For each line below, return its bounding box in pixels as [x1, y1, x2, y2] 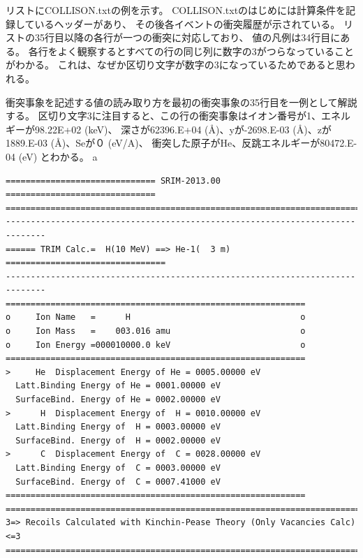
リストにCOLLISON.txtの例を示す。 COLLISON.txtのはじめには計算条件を [6, 3, 346, 17]
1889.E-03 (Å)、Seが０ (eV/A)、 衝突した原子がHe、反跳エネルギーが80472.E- [6, 135, 357, 150]
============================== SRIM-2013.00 [6, 175, 221, 186]
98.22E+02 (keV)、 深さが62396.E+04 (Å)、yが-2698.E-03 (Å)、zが [34, 122, 332, 136]
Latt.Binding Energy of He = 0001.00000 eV [15, 381, 221, 391]
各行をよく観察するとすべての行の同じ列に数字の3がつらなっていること [28, 43, 354, 58]
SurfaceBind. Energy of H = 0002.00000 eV [15, 435, 221, 446]
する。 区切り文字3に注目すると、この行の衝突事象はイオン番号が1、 [6, 108, 322, 123]
